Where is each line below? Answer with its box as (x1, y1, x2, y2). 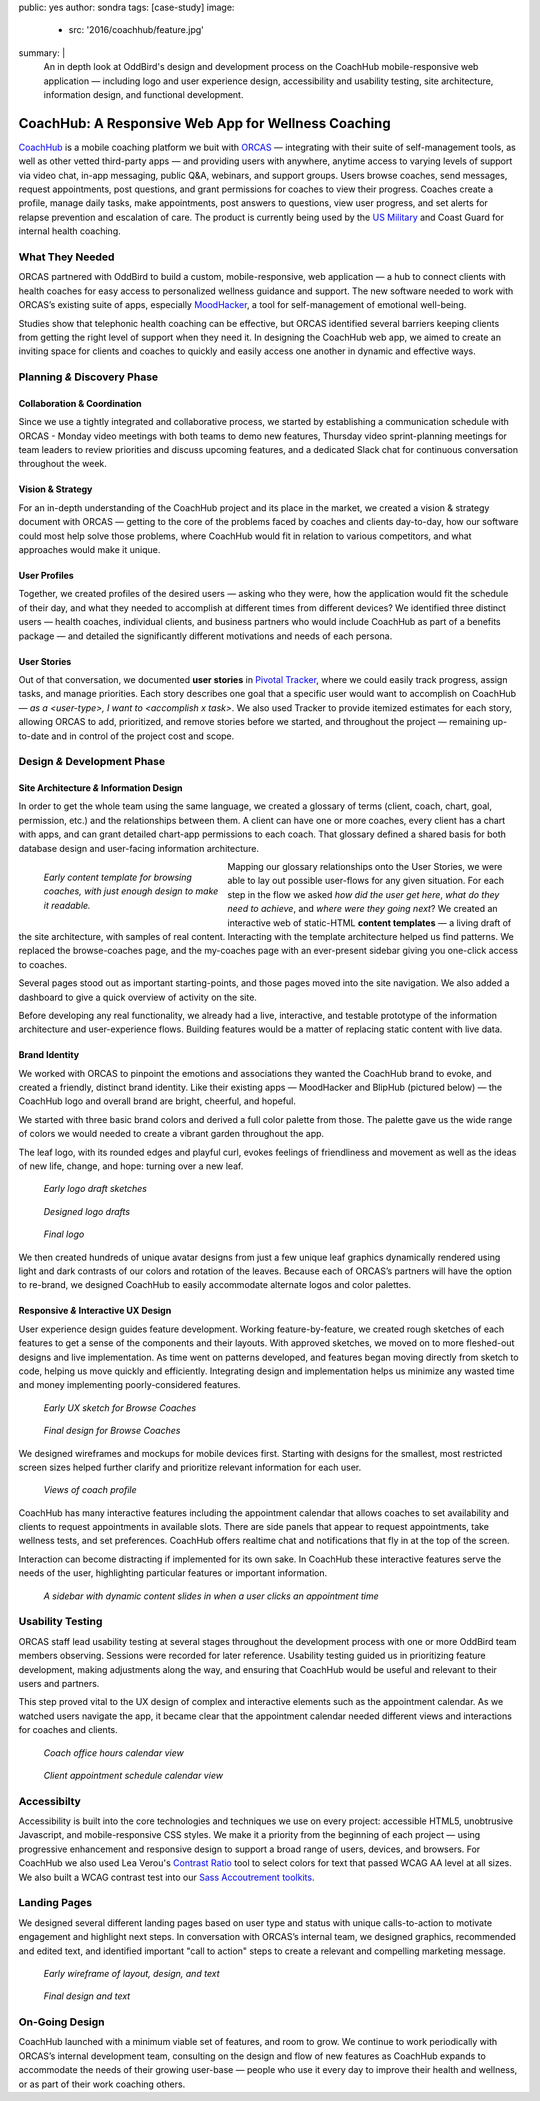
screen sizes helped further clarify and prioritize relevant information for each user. (18, 1461, 362, 1473)
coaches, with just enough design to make (43, 885, 219, 897)
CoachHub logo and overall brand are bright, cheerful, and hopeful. (18, 1095, 297, 1107)
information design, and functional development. (43, 88, 244, 100)
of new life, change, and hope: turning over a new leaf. (18, 1160, 244, 1172)
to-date (18, 730, 50, 742)
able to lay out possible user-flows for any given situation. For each (227, 875, 505, 887)
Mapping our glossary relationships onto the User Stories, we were (227, 861, 503, 873)
